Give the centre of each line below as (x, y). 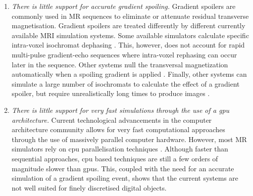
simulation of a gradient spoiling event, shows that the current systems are (125, 178)
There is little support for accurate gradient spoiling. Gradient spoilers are (124, 6)
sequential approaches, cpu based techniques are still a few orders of (115, 158)
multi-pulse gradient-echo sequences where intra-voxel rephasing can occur (124, 54)
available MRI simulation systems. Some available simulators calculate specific (130, 35)
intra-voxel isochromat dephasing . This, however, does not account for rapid (128, 45)
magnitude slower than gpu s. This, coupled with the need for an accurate (123, 168)
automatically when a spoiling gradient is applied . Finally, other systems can (129, 74)
